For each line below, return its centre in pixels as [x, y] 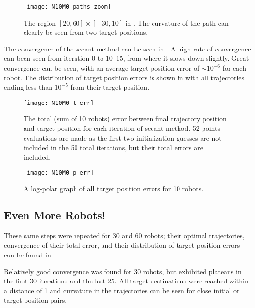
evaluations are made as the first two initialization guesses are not [123, 138]
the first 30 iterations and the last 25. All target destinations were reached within [126, 281]
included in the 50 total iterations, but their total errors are [113, 147]
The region [40, 22]
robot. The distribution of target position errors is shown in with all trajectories [124, 77]
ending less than [28, 87]
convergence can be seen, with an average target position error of [102, 68]
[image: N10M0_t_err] [59, 103]
